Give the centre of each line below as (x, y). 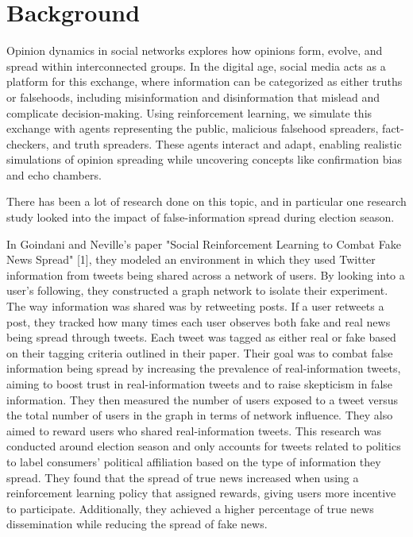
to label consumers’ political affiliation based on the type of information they (194, 461)
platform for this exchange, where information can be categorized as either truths (205, 81)
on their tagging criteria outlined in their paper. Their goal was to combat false (200, 352)
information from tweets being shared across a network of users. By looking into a (206, 274)
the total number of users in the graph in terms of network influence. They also (200, 415)
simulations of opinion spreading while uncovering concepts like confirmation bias (204, 159)
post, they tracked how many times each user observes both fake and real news (199, 321)
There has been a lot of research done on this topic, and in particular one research (206, 201)
